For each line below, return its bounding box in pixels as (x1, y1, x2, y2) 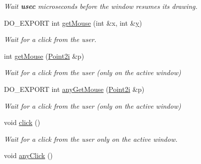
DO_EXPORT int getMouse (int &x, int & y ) (4, 17, 142, 28)
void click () (4, 117, 40, 127)
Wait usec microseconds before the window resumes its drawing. (4, 1, 198, 11)
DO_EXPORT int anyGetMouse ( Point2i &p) (4, 83, 145, 94)
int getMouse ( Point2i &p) (4, 50, 84, 61)
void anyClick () (4, 150, 53, 161)
